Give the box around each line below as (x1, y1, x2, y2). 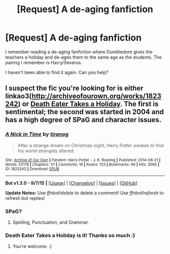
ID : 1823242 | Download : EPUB (5, 166, 60, 172)
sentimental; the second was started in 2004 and (5, 108, 164, 116)
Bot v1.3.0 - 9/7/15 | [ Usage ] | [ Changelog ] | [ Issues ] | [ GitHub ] (5, 180, 138, 186)
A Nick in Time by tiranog (5, 131, 69, 138)
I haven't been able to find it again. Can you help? (5, 69, 109, 75)
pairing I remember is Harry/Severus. (5, 59, 82, 65)
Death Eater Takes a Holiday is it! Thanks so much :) (5, 232, 135, 239)
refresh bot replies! (5, 195, 45, 201)
